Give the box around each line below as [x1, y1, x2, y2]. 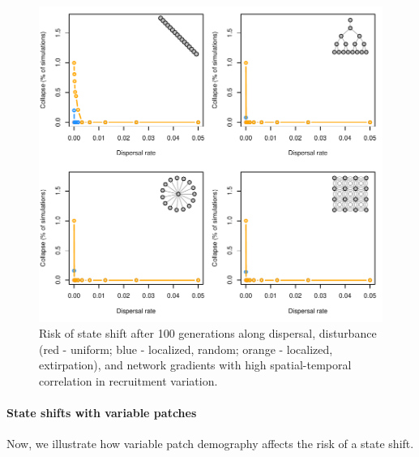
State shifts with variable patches [6, 404, 197, 421]
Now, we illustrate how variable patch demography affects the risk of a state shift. [6, 435, 414, 452]
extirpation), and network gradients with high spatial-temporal [39, 356, 352, 373]
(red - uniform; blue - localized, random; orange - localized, [39, 340, 333, 357]
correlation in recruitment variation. [39, 373, 218, 390]
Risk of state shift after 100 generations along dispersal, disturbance [39, 325, 377, 342]
